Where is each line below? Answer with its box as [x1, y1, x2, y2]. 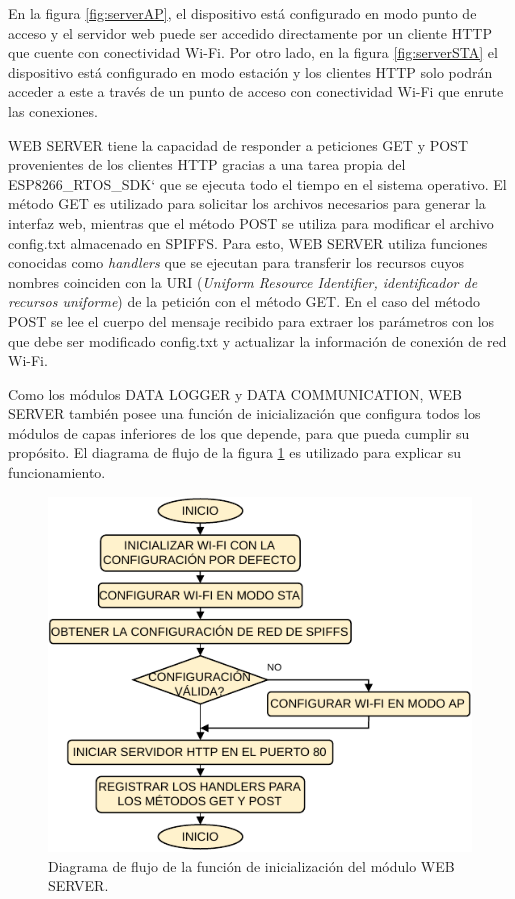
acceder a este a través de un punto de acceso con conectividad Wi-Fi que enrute [8, 81, 504, 102]
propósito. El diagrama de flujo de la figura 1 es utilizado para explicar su [8, 442, 461, 463]
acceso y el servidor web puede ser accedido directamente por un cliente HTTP [8, 22, 492, 43]
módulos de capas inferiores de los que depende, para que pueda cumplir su [8, 422, 470, 443]
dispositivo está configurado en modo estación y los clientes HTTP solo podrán [8, 61, 493, 82]
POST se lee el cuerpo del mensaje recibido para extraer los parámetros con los [8, 310, 495, 331]
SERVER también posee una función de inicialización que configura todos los [8, 403, 481, 424]
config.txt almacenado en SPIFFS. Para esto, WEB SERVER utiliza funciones [8, 232, 488, 253]
